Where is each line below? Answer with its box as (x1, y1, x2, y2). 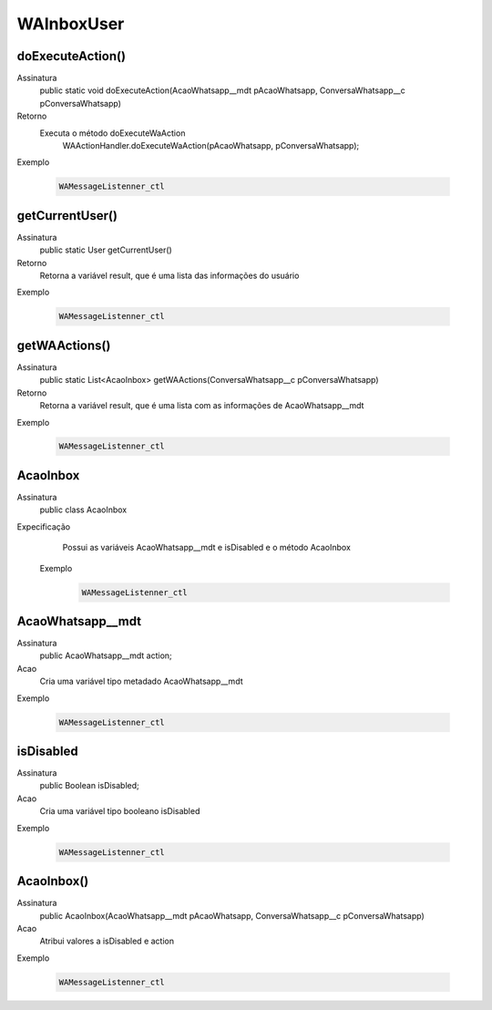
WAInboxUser (16, 14, 125, 34)
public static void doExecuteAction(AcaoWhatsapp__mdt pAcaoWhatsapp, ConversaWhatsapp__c (39, 85, 405, 96)
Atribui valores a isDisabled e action (39, 935, 175, 947)
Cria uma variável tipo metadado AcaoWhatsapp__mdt (39, 675, 243, 687)
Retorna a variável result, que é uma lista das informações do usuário (39, 270, 300, 282)
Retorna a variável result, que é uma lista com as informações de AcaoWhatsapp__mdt (39, 400, 364, 411)
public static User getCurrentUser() (39, 244, 172, 255)
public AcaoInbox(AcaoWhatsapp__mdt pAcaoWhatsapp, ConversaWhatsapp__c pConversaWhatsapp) (39, 910, 425, 921)
